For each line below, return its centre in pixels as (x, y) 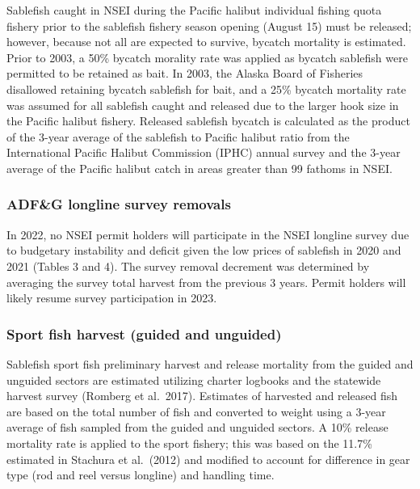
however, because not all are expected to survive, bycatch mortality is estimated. (206, 42)
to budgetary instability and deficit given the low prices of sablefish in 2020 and (204, 250)
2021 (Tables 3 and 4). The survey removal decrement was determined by (188, 266)
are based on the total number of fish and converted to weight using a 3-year (196, 411)
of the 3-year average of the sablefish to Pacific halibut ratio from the (178, 136)
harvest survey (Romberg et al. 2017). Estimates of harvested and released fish (202, 396)
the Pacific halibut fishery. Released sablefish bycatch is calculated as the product (208, 121)
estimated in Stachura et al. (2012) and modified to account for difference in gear (208, 459)
